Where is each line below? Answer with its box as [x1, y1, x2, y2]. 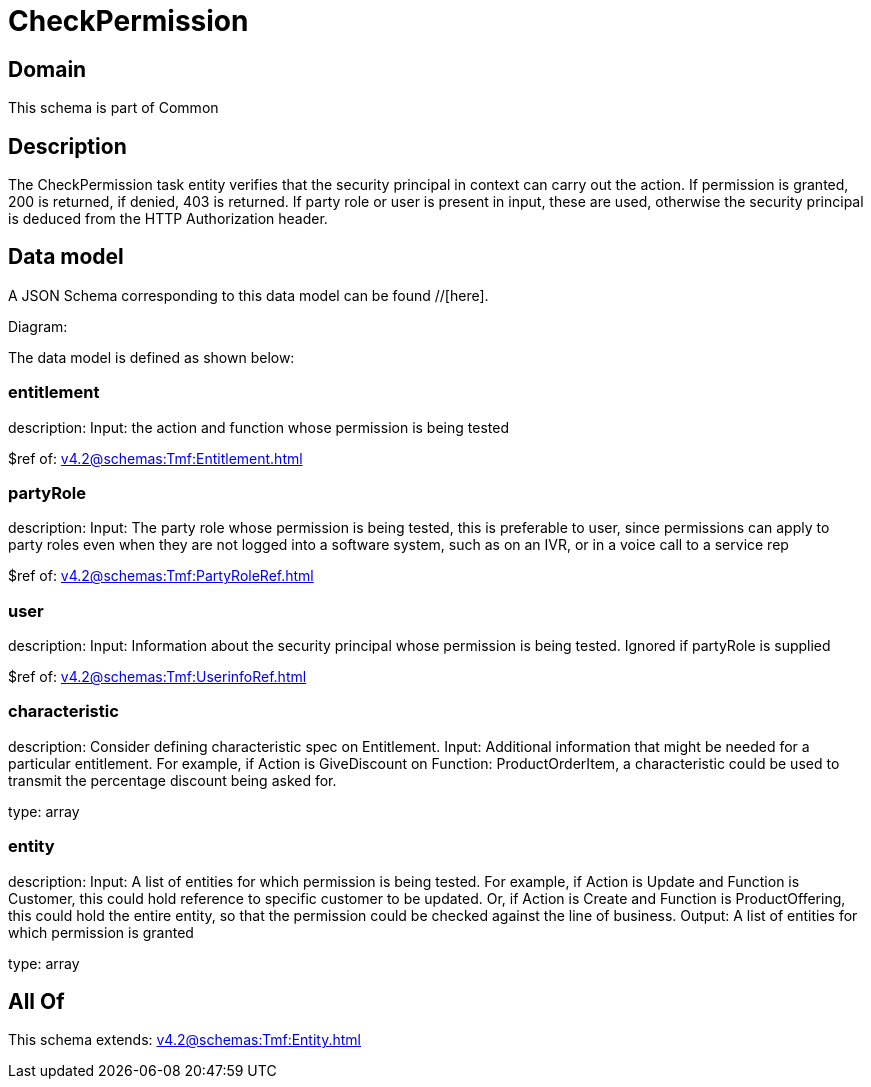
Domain [8, 56, 87, 82]
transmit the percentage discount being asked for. [8, 771, 337, 789]
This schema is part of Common [8, 99, 219, 117]
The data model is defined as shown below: [8, 348, 295, 366]
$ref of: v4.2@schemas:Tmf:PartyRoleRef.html [8, 567, 314, 585]
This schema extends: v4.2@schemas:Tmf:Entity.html [8, 1031, 361, 1049]
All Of [8, 989, 65, 1015]
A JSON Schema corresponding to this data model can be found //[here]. [8, 286, 489, 304]
